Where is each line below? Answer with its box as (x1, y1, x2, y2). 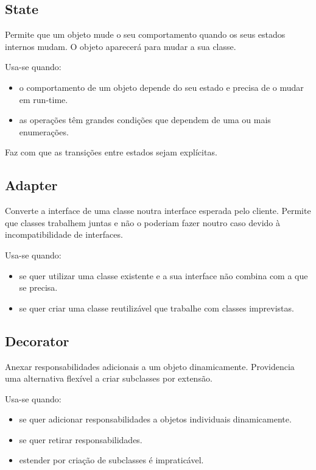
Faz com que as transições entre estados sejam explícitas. (5, 146, 217, 158)
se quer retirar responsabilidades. (19, 433, 142, 446)
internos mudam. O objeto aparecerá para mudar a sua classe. (5, 40, 236, 52)
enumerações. (19, 125, 69, 138)
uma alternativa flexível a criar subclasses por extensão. (5, 372, 212, 385)
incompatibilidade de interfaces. (5, 228, 123, 241)
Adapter (5, 176, 58, 194)
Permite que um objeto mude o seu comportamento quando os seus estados (5, 28, 286, 41)
